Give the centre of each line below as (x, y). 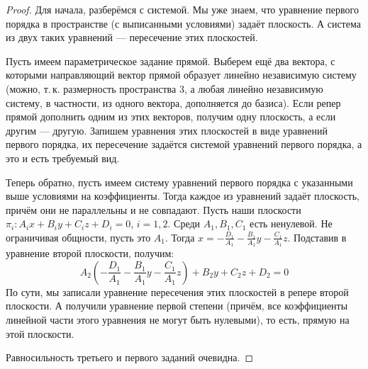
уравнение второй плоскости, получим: (90, 253)
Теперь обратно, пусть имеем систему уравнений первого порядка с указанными (179, 182)
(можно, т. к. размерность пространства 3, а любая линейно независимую (165, 88)
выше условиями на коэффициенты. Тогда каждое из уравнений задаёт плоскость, (183, 196)
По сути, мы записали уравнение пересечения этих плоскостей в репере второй (177, 291)
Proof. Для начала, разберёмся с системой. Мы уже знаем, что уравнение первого (182, 9)
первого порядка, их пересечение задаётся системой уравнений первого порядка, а (184, 144)
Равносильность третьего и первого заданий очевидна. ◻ (130, 357)
